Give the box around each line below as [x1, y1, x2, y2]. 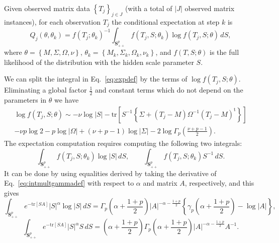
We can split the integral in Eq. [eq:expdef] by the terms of [4, 73, 188, 84]
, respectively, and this [184, 178, 254, 188]
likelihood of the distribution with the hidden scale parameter [4, 56, 194, 67]
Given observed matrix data [4, 3, 90, 13]
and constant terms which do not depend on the [95, 85, 243, 95]
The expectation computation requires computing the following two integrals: [4, 137, 242, 148]
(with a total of [125, 3, 172, 13]
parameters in [4, 95, 47, 105]
